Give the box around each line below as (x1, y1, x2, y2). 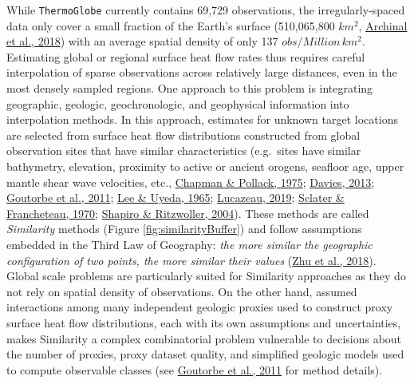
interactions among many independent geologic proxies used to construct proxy (6, 299, 393, 315)
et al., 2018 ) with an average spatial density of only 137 (6, 33, 278, 49)
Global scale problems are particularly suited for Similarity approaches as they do (6, 267, 406, 284)
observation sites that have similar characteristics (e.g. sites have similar (6, 142, 361, 159)
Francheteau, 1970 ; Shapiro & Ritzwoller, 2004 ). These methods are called (6, 204, 369, 221)
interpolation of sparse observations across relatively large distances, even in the (6, 64, 397, 81)
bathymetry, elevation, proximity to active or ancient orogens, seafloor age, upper (6, 158, 404, 174)
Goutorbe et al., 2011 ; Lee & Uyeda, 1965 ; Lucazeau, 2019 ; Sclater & (6, 189, 345, 206)
